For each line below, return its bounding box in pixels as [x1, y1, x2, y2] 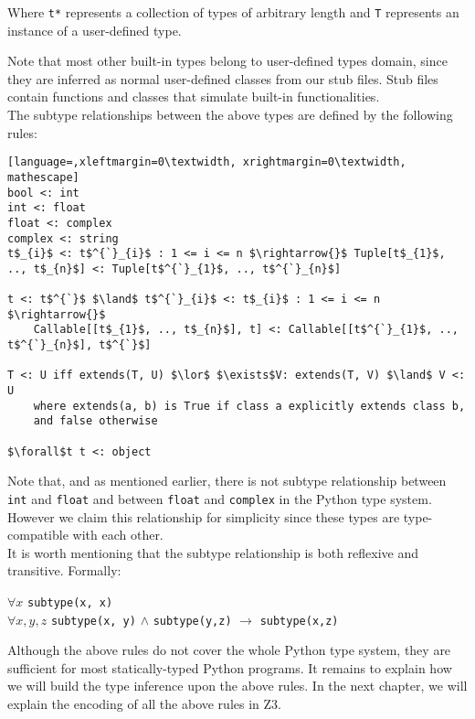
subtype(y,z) [153, 614, 232, 628]
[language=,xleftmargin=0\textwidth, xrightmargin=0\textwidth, [7, 156, 406, 169]
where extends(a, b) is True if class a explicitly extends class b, [33, 399, 466, 413]
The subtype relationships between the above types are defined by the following [7, 105, 453, 124]
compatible [7, 525, 69, 544]
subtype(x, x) [27, 596, 113, 609]
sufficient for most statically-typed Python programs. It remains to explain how [7, 658, 452, 677]
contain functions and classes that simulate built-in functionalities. [7, 87, 380, 106]
